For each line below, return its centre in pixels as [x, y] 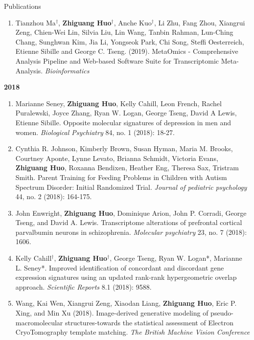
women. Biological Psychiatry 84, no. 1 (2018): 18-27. [95, 132]
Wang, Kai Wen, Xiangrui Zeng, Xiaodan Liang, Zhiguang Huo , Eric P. [126, 303]
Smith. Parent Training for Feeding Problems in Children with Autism [121, 177]
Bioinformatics [67, 70]
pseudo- [222, 313]
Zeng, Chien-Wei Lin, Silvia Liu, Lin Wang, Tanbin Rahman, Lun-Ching [124, 32]
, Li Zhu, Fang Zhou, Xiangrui [199, 22]
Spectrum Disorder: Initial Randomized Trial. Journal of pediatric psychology [131, 187]
